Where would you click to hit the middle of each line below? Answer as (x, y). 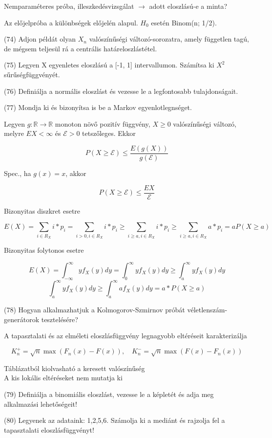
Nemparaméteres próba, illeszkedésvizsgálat (69, 6)
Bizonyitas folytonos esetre (44, 250)
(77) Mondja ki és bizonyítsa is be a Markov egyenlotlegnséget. (98, 107)
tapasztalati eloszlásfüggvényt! (49, 429)
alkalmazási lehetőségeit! (41, 404)
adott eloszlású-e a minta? (188, 6)
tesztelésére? (60, 319)
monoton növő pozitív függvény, (103, 123)
